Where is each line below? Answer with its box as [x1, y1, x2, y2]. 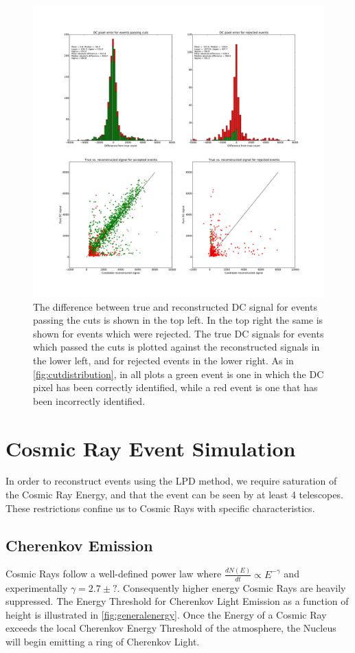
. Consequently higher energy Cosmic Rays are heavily [117, 580, 346, 595]
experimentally [5, 580, 68, 595]
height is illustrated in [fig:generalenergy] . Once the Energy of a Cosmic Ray [5, 607, 327, 621]
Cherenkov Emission [5, 534, 153, 555]
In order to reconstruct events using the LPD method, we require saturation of [5, 474, 337, 488]
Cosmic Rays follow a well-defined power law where [5, 566, 222, 581]
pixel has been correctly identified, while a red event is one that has [33, 380, 318, 395]
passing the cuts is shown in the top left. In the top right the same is [33, 313, 323, 327]
